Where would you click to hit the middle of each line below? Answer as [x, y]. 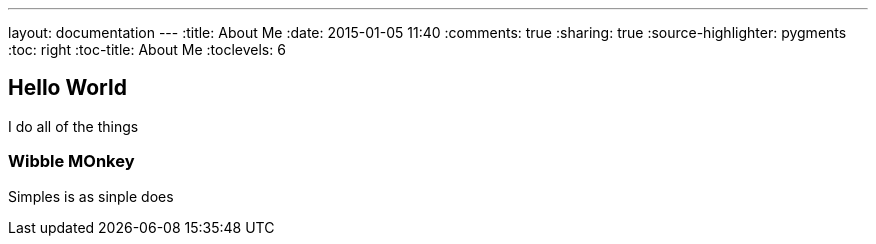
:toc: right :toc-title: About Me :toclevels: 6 [147, 49]
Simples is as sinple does [91, 196]
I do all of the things [73, 126]
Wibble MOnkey [71, 161]
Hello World [67, 88]
